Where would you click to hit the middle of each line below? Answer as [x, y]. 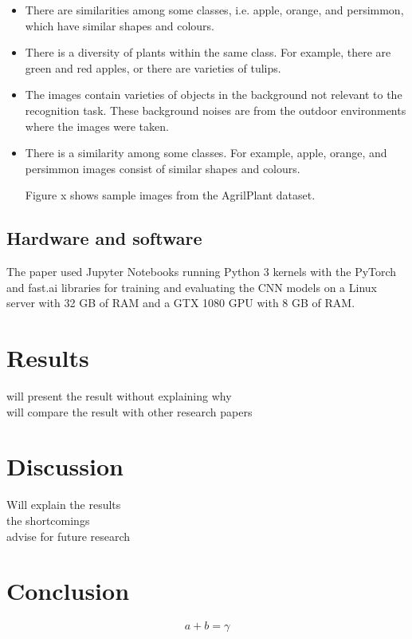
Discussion [65, 466]
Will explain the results [64, 505]
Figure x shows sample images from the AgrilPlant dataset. [170, 195]
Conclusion [68, 591]
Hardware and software [104, 238]
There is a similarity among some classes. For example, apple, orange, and [206, 153]
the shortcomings [48, 520]
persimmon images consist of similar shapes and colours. [163, 168]
